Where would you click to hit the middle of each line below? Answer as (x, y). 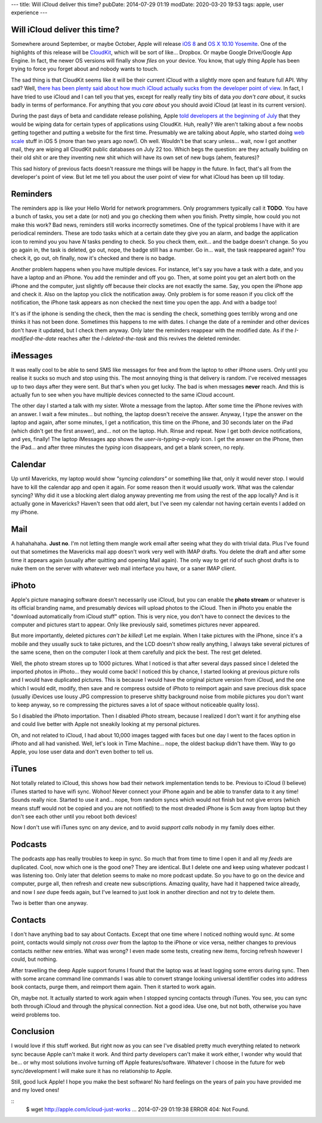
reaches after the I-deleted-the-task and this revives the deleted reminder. (149, 338)
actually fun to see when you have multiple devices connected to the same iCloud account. (123, 395)
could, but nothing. (34, 959)
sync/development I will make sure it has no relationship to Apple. (92, 1071)
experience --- (29, 13)
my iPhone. (25, 512)
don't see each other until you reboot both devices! (74, 816)
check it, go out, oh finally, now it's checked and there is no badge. (93, 258)
